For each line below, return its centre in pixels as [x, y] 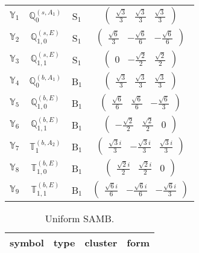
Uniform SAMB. [80, 218]
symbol [27, 242]
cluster [101, 242]
